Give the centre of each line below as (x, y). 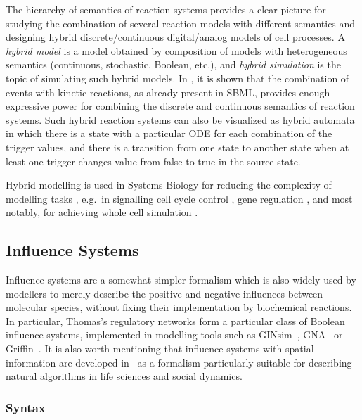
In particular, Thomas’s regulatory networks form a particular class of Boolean (175, 320)
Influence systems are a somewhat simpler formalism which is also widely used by (181, 280)
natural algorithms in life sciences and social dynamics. (124, 376)
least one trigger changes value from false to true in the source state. (153, 161)
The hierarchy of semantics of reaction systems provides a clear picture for (166, 9)
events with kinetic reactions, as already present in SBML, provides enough (168, 92)
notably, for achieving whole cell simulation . (102, 212)
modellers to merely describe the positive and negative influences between (164, 293)
